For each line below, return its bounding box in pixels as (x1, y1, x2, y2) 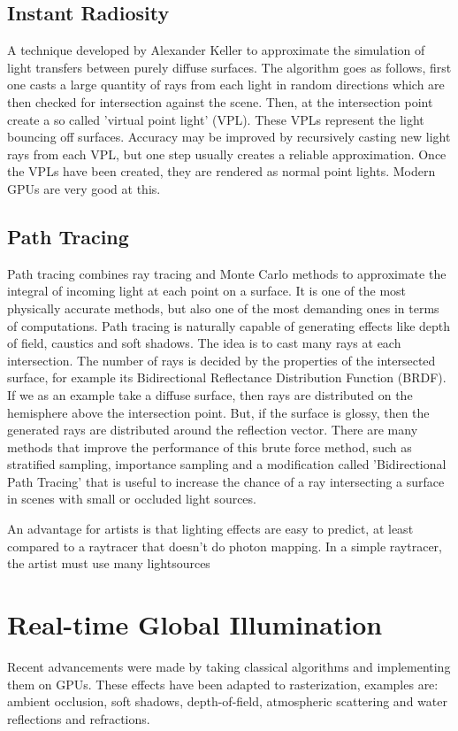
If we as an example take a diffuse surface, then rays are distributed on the (7, 385, 413, 404)
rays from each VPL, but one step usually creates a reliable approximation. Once (7, 144, 447, 163)
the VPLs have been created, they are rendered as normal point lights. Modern (7, 162, 436, 181)
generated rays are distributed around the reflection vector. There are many (7, 420, 418, 439)
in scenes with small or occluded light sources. (7, 489, 256, 508)
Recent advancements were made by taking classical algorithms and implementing (7, 657, 451, 675)
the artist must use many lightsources (7, 554, 210, 573)
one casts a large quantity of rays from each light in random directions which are (7, 75, 445, 94)
